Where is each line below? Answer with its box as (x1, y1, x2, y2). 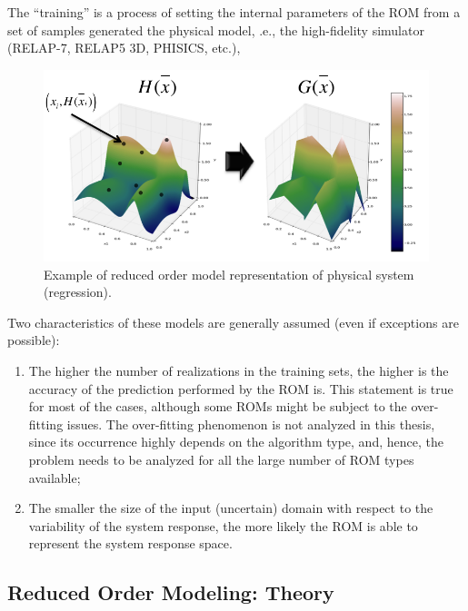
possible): (7, 330, 60, 350)
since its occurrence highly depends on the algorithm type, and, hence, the (28, 432, 443, 451)
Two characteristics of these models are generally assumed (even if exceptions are (7, 312, 459, 331)
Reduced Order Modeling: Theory (7, 578, 334, 606)
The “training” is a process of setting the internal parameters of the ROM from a (7, 3, 461, 21)
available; (28, 468, 81, 487)
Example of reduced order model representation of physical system (44, 264, 414, 283)
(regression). (44, 282, 112, 301)
